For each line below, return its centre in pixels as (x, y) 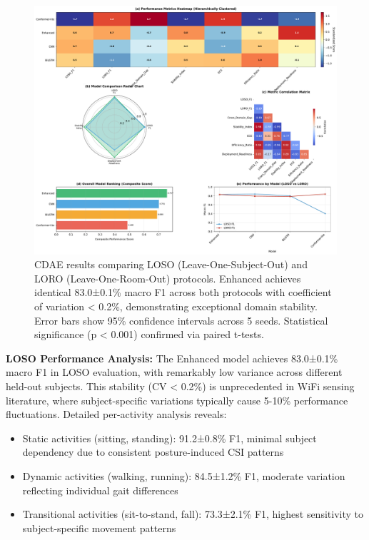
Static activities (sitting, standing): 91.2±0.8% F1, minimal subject (170, 438)
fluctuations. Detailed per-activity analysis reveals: (116, 414)
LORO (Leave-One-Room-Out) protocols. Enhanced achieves (168, 278)
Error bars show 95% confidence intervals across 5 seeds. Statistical (181, 320)
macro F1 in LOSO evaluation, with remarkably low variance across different (174, 372)
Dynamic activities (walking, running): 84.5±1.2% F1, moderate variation (184, 475)
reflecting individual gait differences (100, 490)
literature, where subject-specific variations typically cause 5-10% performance (177, 400)
